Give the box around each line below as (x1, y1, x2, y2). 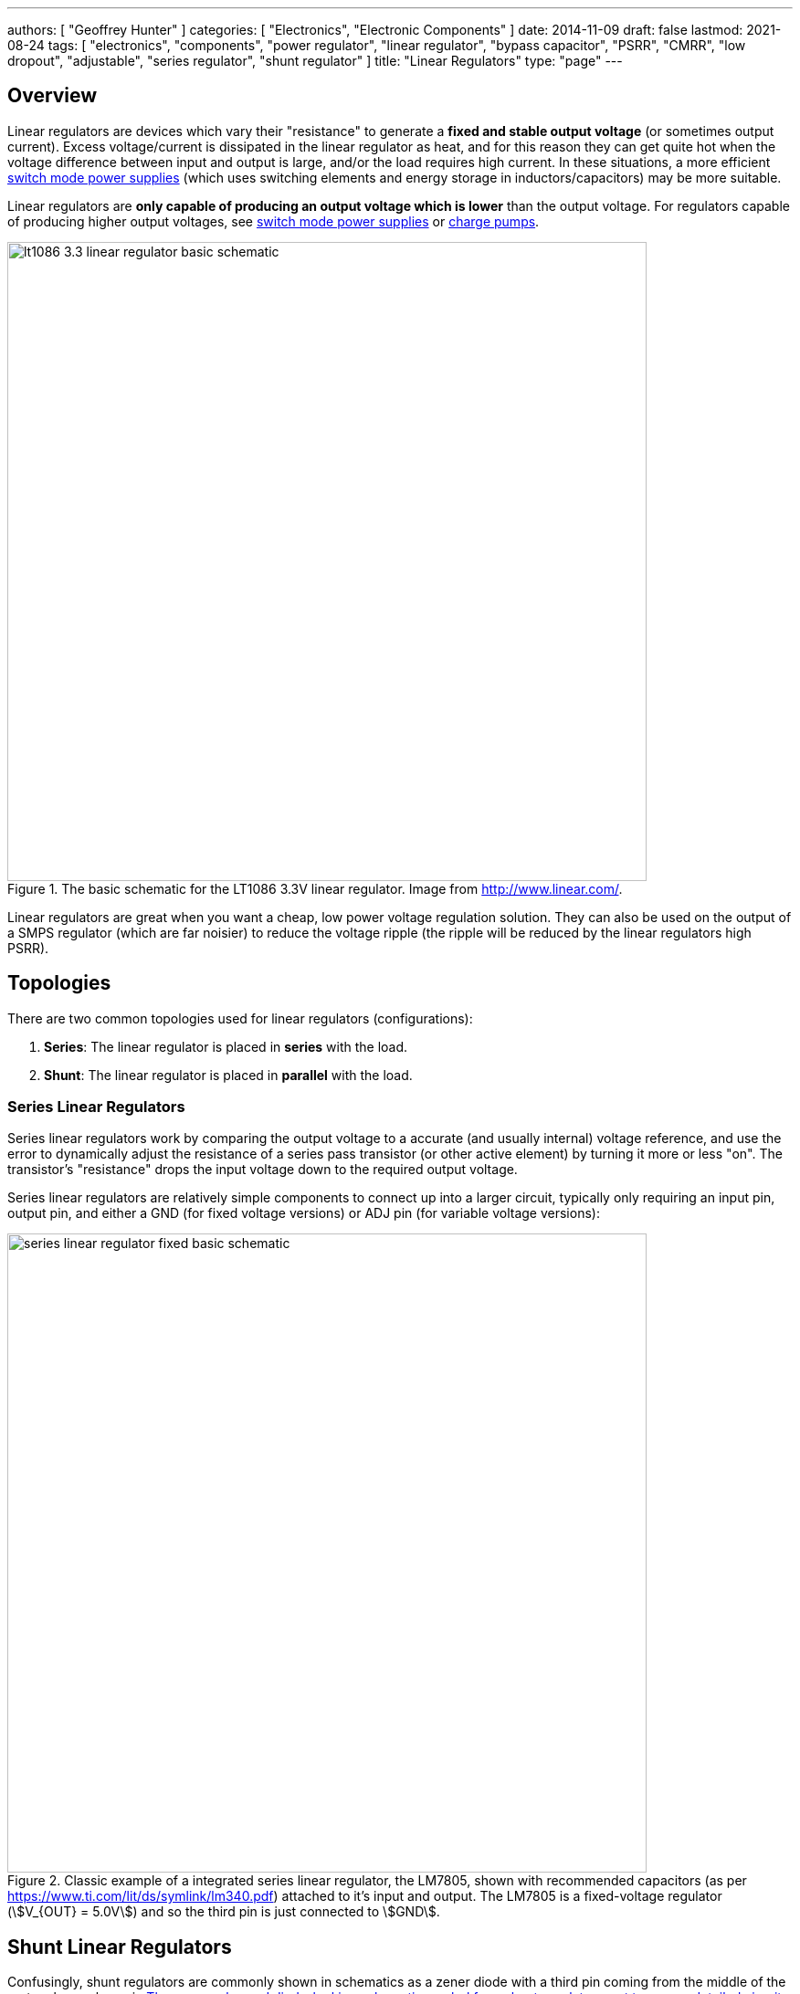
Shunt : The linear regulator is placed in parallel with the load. (44, 1066, 413, 1083)
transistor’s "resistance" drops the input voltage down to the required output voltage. (7, 1161, 518, 1178)
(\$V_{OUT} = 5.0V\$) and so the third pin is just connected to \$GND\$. (7, 1904, 440, 1920)
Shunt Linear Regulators (7, 1935, 232, 1958)
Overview (7, 84, 98, 108)
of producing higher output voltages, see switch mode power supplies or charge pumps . (7, 213, 540, 229)
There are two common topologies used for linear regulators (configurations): (7, 1010, 473, 1026)
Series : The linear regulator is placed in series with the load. (44, 1038, 408, 1055)
